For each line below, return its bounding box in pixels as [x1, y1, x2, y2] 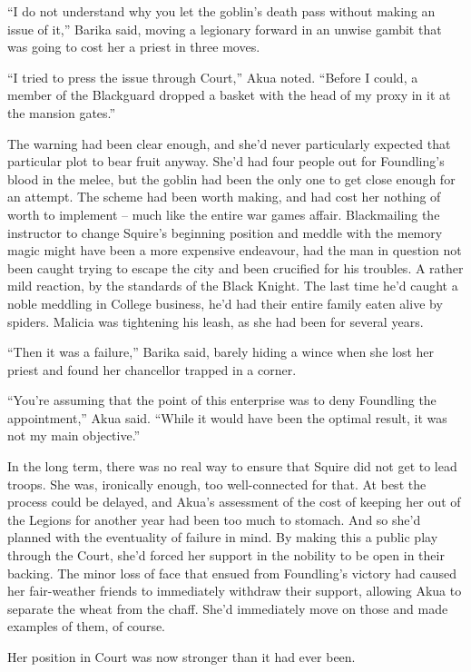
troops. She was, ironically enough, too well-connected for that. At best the [7, 474, 427, 493]
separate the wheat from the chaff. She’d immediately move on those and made [7, 598, 448, 618]
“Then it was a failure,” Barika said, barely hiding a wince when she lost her [7, 342, 435, 361]
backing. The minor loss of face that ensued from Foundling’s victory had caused [7, 563, 456, 582]
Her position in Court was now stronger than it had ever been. [7, 647, 356, 666]
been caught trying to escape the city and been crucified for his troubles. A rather [7, 258, 464, 277]
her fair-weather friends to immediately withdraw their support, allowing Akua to [7, 581, 462, 600]
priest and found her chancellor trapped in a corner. [7, 360, 297, 379]
